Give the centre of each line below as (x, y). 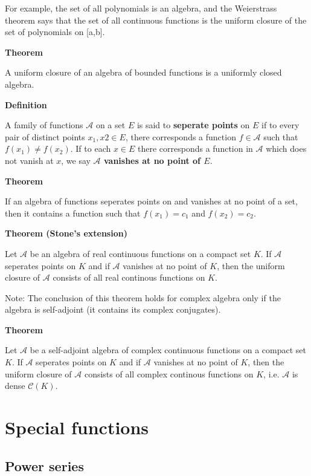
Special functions (77, 427)
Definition (26, 104)
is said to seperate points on (193, 125)
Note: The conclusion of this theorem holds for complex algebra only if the (143, 297)
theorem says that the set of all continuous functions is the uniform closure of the (156, 20)
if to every (281, 125)
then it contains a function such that (73, 213)
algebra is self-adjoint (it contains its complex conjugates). (113, 309)
